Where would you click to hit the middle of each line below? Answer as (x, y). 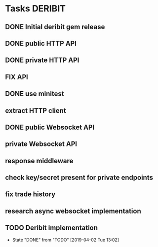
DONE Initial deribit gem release (55, 27)
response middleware (39, 161)
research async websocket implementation (73, 211)
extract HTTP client (36, 111)
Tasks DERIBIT (35, 9)
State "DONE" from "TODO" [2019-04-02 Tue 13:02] (66, 240)
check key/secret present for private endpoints (79, 178)
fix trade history (30, 194)
